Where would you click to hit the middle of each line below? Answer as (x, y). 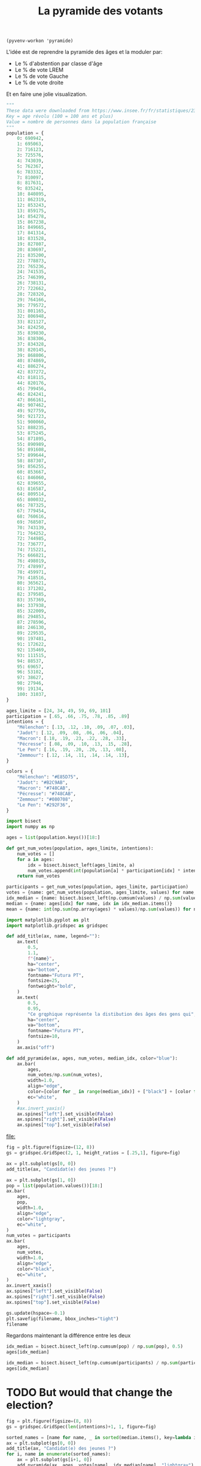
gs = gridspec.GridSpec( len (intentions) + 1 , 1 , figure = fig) (81, 1427)
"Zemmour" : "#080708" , (45, 799)
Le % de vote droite (39, 83)
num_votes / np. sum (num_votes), (65, 1075)
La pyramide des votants (100, 11)
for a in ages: (36, 859)
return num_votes (39, 876)
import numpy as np (31, 827)
